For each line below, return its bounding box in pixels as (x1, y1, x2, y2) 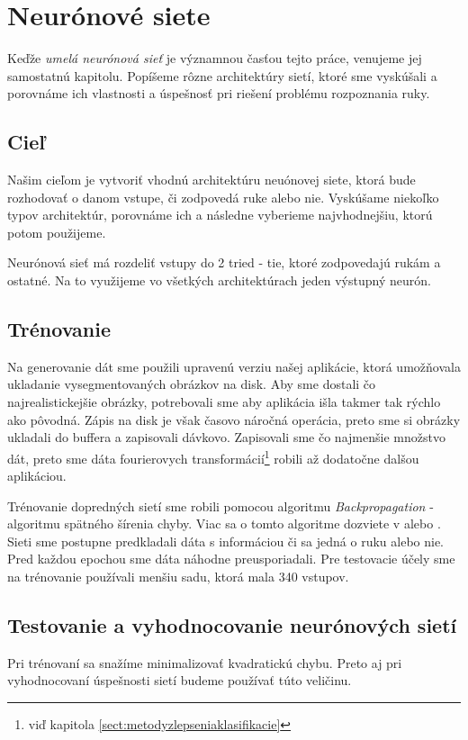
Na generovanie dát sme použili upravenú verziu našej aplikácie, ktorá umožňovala (7, 356, 461, 375)
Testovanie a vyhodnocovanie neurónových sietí (7, 611, 457, 639)
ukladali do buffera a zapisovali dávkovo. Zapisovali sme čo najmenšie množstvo (7, 428, 445, 447)
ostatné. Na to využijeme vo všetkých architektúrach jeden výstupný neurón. (7, 271, 431, 290)
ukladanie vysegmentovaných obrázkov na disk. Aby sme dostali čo (7, 375, 376, 393)
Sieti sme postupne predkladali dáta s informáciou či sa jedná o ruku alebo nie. (7, 531, 445, 550)
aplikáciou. (7, 466, 67, 485)
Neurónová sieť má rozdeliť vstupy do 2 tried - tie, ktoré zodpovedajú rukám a (7, 253, 441, 272)
